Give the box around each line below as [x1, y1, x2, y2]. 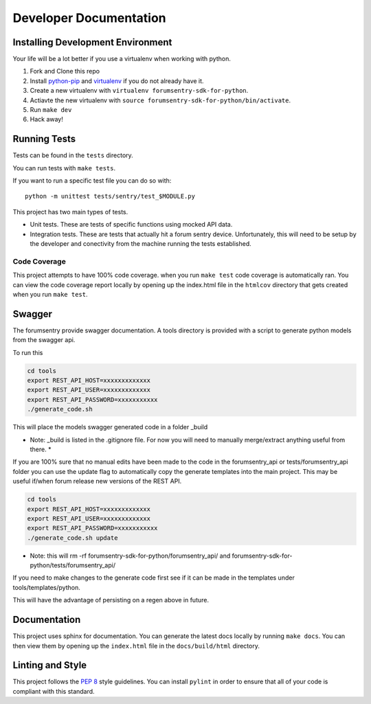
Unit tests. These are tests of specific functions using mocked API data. [30, 220, 233, 229]
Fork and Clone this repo [30, 67, 100, 76]
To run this [12, 348, 43, 356]
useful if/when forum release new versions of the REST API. [12, 477, 182, 486]
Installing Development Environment [12, 36, 172, 48]
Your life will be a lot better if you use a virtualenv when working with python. [12, 55, 232, 63]
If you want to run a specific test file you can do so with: [12, 177, 172, 185]
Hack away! [30, 115, 63, 124]
